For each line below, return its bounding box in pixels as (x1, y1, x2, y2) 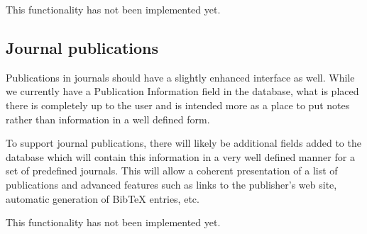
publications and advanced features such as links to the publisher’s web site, (6, 177, 337, 191)
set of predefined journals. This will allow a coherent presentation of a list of (6, 163, 338, 178)
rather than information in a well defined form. (6, 111, 210, 126)
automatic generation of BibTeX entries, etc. (6, 191, 199, 206)
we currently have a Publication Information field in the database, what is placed (6, 84, 359, 99)
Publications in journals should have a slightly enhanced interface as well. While (6, 69, 355, 84)
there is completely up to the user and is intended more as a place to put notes (6, 97, 350, 112)
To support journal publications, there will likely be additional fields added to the (6, 135, 361, 150)
